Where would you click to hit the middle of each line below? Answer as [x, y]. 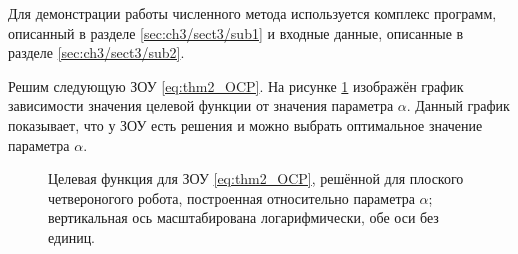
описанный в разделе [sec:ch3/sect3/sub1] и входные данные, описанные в [236, 32]
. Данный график [458, 105]
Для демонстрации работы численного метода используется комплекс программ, [252, 13]
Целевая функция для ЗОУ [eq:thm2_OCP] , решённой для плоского [256, 178]
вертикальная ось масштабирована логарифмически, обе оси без [243, 217]
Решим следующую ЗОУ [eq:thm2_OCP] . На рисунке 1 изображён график [236, 85]
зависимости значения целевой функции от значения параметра [201, 105]
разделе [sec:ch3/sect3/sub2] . [96, 52]
